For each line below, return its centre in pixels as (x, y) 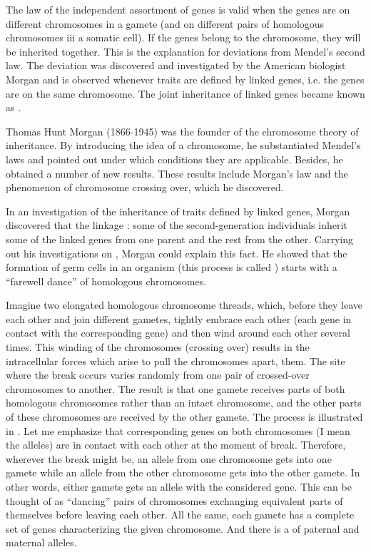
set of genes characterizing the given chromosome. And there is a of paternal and (183, 528)
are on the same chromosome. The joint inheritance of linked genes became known (185, 93)
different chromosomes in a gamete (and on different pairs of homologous (165, 23)
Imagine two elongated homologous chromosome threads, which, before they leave (184, 305)
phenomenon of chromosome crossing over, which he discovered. (145, 187)
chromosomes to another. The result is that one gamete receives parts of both (176, 388)
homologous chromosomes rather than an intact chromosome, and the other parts (184, 403)
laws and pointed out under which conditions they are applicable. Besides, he (174, 159)
